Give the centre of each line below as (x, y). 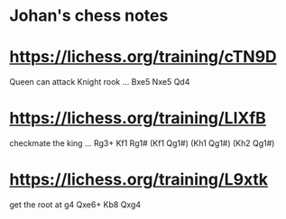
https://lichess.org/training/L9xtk (139, 180)
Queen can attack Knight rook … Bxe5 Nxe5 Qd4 (100, 82)
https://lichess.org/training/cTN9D (143, 57)
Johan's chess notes (89, 16)
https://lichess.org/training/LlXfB (138, 119)
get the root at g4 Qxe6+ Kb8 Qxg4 (75, 205)
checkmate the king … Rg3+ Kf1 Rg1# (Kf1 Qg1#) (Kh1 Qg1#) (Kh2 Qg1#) (142, 143)
